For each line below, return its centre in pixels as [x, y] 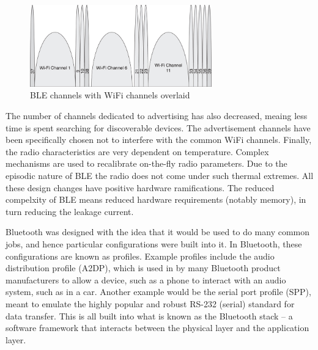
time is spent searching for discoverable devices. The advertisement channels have [158, 127]
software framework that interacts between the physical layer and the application [157, 328]
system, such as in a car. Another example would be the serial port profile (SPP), [158, 292]
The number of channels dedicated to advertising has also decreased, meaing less [157, 116]
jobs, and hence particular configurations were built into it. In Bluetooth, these [154, 243]
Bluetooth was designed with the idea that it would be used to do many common [158, 232]
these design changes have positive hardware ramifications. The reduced [140, 187]
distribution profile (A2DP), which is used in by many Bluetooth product [143, 268]
